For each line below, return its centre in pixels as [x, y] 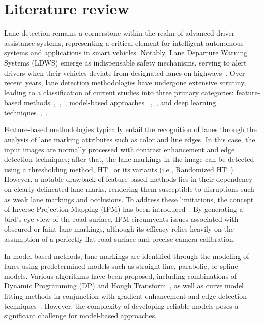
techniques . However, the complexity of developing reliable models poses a [121, 305]
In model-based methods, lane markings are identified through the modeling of [127, 256]
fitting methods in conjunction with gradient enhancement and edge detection [125, 295]
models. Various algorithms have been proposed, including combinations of [121, 276]
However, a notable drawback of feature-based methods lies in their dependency [128, 179]
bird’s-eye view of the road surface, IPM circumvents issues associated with [121, 219]
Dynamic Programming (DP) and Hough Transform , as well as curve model [124, 286]
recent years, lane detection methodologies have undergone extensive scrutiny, [125, 83]
